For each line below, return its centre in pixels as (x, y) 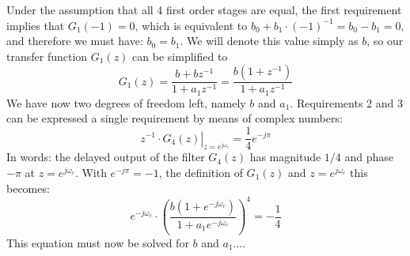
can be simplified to (180, 56)
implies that (36, 25)
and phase (369, 157)
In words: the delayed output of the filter (106, 157)
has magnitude (285, 157)
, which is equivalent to (191, 25)
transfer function (47, 56)
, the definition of (201, 172)
